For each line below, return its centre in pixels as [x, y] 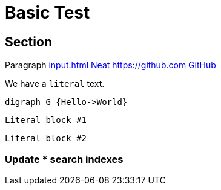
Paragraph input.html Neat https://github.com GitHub [110, 65]
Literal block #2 [46, 138]
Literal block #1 [46, 120]
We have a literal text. [55, 84]
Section [28, 42]
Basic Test [48, 13]
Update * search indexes [64, 159]
